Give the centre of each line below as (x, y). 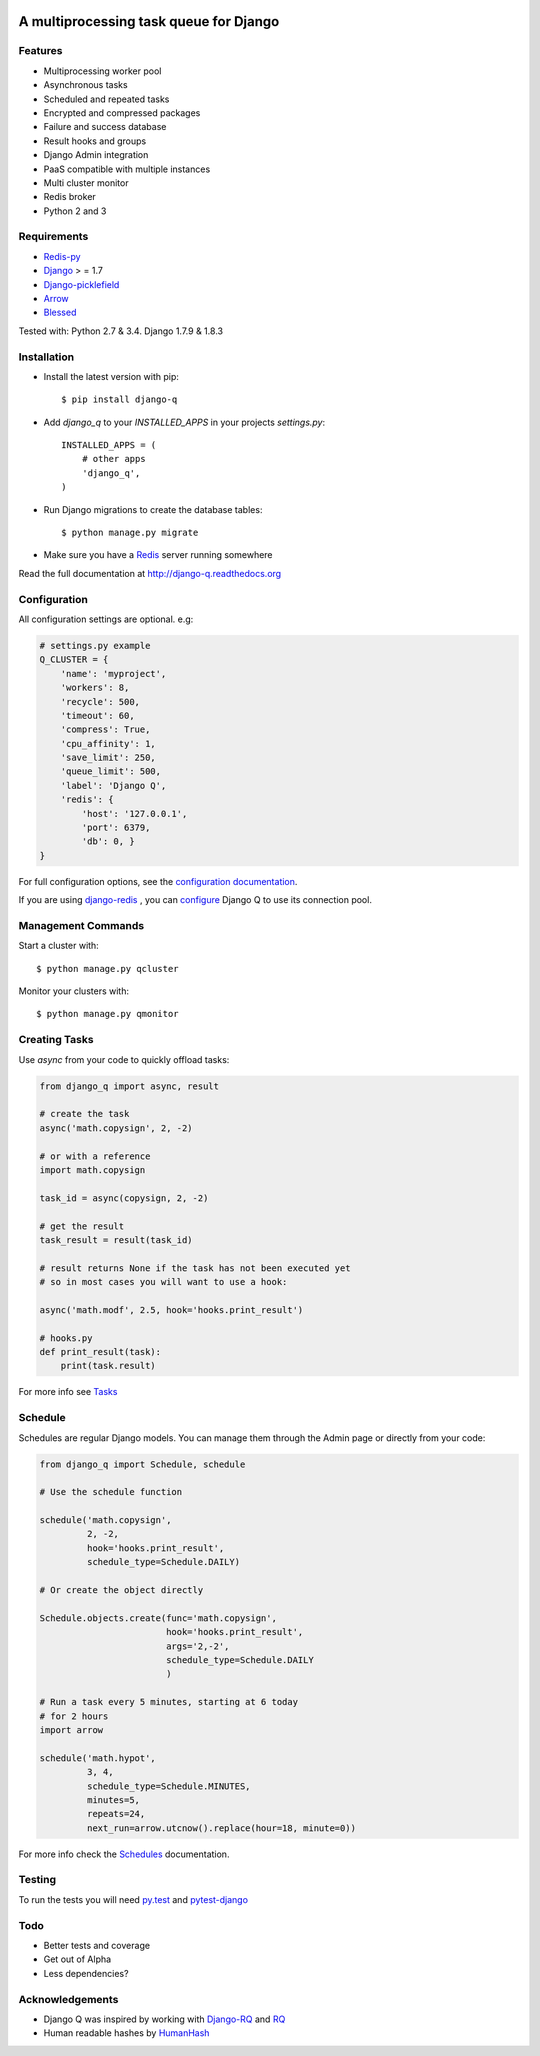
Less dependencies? (86, 1973)
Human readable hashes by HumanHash (126, 2033)
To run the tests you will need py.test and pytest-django (133, 1899)
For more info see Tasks (68, 1392)
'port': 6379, (116, 828)
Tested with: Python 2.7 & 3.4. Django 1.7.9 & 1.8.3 (121, 331)
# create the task (84, 1114)
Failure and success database (105, 127)
